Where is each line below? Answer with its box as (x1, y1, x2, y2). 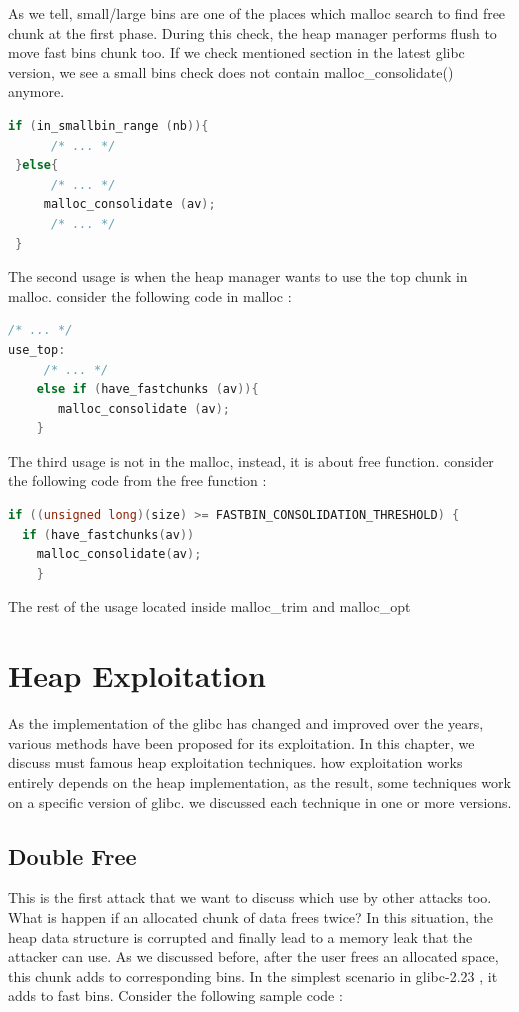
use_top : (8, 342, 66, 357)
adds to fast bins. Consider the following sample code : (8, 985, 343, 1006)
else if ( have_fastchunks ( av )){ (36, 382, 259, 397)
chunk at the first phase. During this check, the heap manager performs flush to (8, 22, 497, 43)
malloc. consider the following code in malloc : (8, 285, 292, 306)
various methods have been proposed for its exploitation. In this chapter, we (8, 732, 475, 753)
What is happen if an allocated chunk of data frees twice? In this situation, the (8, 906, 493, 927)
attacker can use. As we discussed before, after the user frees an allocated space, (8, 946, 499, 967)
